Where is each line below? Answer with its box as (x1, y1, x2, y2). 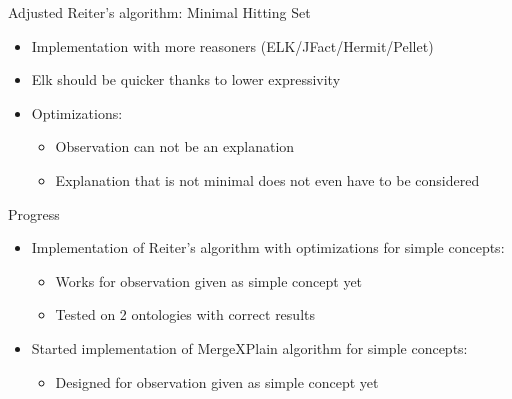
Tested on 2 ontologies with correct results (55, 304, 315, 325)
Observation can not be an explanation (55, 136, 295, 157)
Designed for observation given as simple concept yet (55, 371, 379, 392)
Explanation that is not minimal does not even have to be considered (55, 169, 480, 190)
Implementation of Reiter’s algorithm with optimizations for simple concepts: (31, 237, 505, 258)
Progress (8, 203, 60, 224)
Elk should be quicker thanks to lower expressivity (31, 69, 341, 90)
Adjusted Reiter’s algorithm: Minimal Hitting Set (8, 2, 311, 22)
